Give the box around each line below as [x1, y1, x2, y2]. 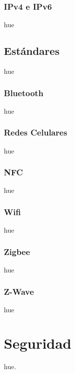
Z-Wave [4, 285, 34, 297]
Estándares [4, 43, 60, 58]
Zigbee [4, 245, 30, 257]
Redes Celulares [4, 126, 67, 138]
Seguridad [4, 333, 72, 353]
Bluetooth [4, 86, 44, 99]
